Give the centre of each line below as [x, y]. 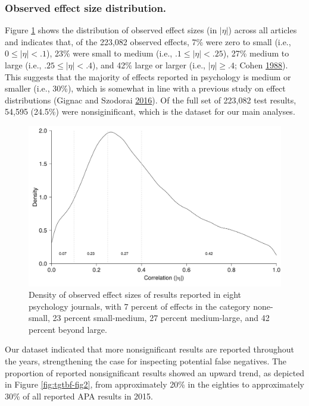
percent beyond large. [68, 329]
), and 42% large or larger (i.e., [149, 65]
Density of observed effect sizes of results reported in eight [135, 295]
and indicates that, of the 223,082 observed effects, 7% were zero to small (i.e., [148, 41]
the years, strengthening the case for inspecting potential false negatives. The [146, 361]
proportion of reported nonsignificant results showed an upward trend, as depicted [155, 372]
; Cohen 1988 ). [261, 65]
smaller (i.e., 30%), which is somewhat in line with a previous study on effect [145, 88]
